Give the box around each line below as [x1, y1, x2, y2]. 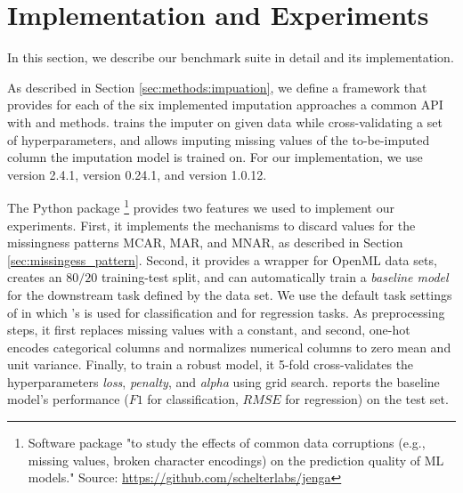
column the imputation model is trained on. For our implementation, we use [7, 148, 423, 166]
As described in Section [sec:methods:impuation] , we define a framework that [7, 77, 427, 96]
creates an [7, 268, 62, 287]
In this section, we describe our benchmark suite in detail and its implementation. [7, 48, 454, 67]
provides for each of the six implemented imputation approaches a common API [7, 95, 443, 114]
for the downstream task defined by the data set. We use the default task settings [7, 285, 452, 303]
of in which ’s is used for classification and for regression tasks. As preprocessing [7, 303, 445, 321]
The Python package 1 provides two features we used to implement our [7, 196, 394, 216]
